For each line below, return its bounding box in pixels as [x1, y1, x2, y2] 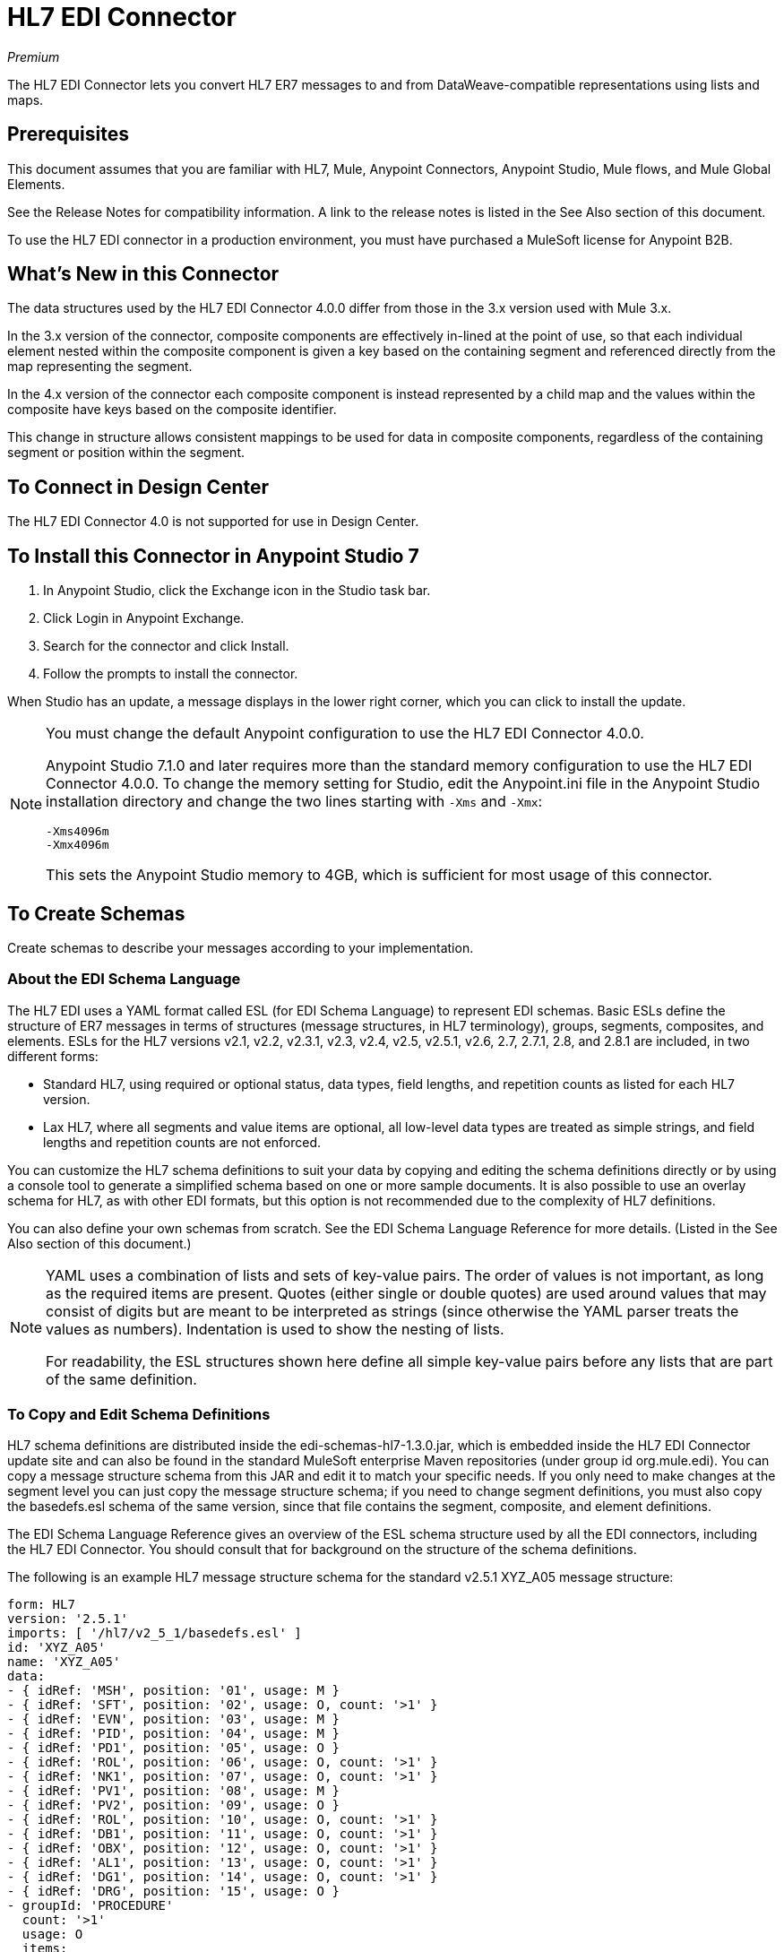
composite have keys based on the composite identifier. [7, 402, 337, 418]
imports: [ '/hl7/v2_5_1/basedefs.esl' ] [7, 1626, 302, 1641]
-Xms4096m [46, 825, 109, 839]
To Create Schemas [7, 902, 185, 925]
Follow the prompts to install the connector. [43, 666, 298, 682]
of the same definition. [46, 1369, 197, 1388]
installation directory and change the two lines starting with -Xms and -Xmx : [46, 792, 543, 811]
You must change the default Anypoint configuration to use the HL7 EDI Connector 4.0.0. [46, 724, 644, 743]
